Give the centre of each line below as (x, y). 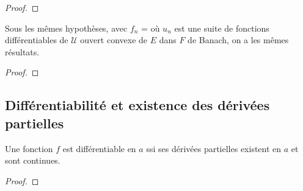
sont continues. (33, 160)
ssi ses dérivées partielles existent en (214, 148)
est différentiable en (99, 148)
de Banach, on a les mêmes (238, 40)
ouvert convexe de (114, 40)
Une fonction (29, 148)
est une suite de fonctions (222, 28)
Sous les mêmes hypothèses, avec (66, 28)
